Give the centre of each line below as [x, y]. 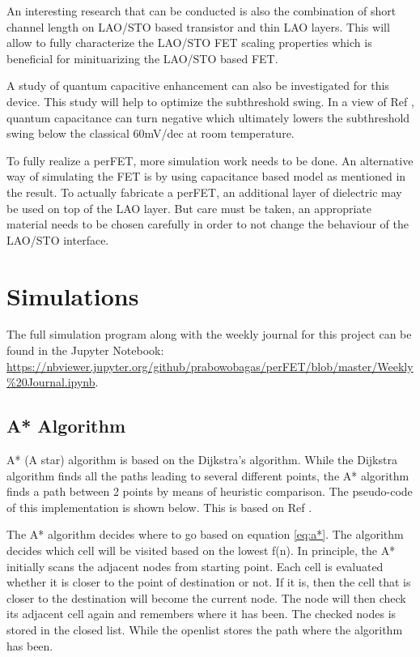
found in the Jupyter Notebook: [85, 350]
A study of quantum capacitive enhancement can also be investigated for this [198, 85]
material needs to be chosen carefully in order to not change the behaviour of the [208, 224]
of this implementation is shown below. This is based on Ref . [159, 507]
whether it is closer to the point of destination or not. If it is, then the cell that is [209, 582]
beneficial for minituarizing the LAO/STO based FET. [142, 58]
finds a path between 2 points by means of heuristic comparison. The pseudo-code [210, 491]
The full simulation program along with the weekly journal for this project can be [209, 334]
